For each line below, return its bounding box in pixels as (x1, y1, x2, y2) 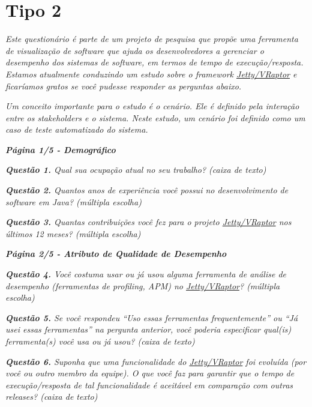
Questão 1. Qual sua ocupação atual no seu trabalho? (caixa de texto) (5, 163, 266, 176)
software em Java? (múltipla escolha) (5, 195, 142, 208)
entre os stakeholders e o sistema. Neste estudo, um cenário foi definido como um (5, 111, 305, 124)
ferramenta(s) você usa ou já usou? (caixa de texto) (5, 335, 195, 347)
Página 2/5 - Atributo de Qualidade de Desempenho (5, 247, 227, 260)
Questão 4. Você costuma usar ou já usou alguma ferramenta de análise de (5, 268, 286, 280)
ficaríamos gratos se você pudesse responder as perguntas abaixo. (5, 79, 242, 92)
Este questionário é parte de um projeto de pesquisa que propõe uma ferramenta (5, 32, 298, 45)
